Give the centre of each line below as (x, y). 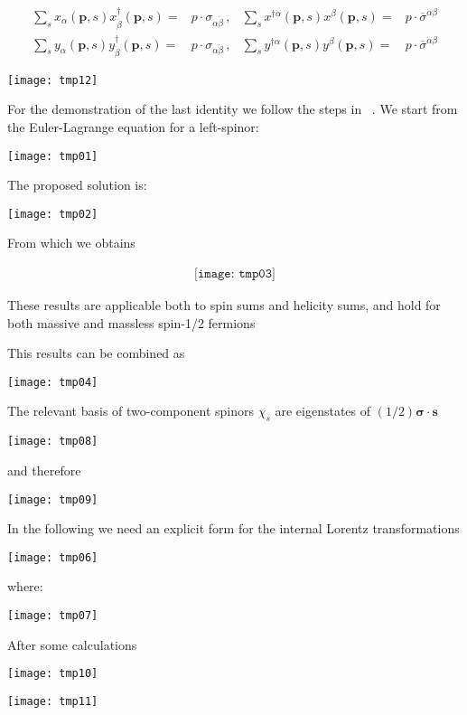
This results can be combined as (96, 353)
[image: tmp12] (53, 80)
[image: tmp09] (53, 499)
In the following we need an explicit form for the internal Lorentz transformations (233, 528)
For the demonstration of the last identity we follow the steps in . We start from (233, 109)
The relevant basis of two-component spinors (131, 411)
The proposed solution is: (77, 185)
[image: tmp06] (53, 557)
